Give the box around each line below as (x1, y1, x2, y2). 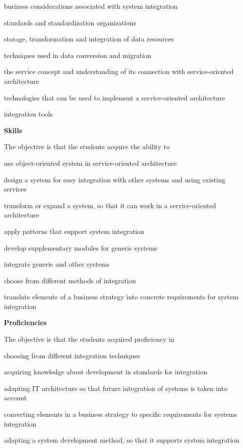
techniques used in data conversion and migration (4, 50, 152, 60)
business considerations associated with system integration (4, 1, 178, 11)
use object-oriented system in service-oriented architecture (4, 157, 177, 168)
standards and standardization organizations (4, 17, 136, 27)
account (4, 392, 27, 403)
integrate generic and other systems (4, 259, 110, 269)
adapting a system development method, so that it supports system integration (4, 435, 240, 445)
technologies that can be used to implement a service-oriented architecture (4, 92, 226, 102)
